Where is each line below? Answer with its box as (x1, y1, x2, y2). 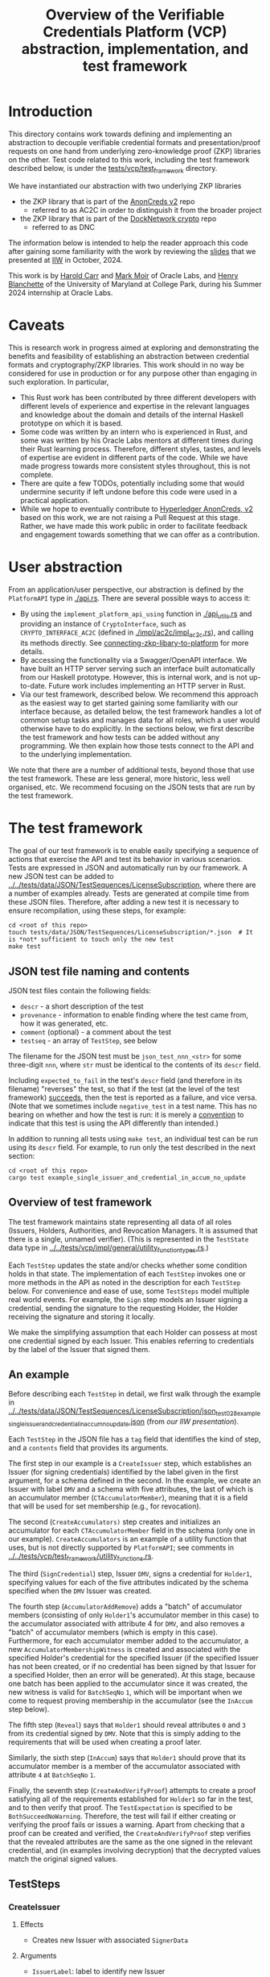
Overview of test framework (8, 1196, 153, 1209)
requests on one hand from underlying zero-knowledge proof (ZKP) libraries (8, 146, 261, 156)
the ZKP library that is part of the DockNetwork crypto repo (19, 214, 217, 223)
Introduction (8, 102, 93, 121)
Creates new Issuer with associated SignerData (31, 1935, 189, 1945)
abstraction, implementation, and (21, 40, 249, 58)
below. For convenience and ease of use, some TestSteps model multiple (8, 1286, 250, 1296)
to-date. (19, 681, 47, 691)
